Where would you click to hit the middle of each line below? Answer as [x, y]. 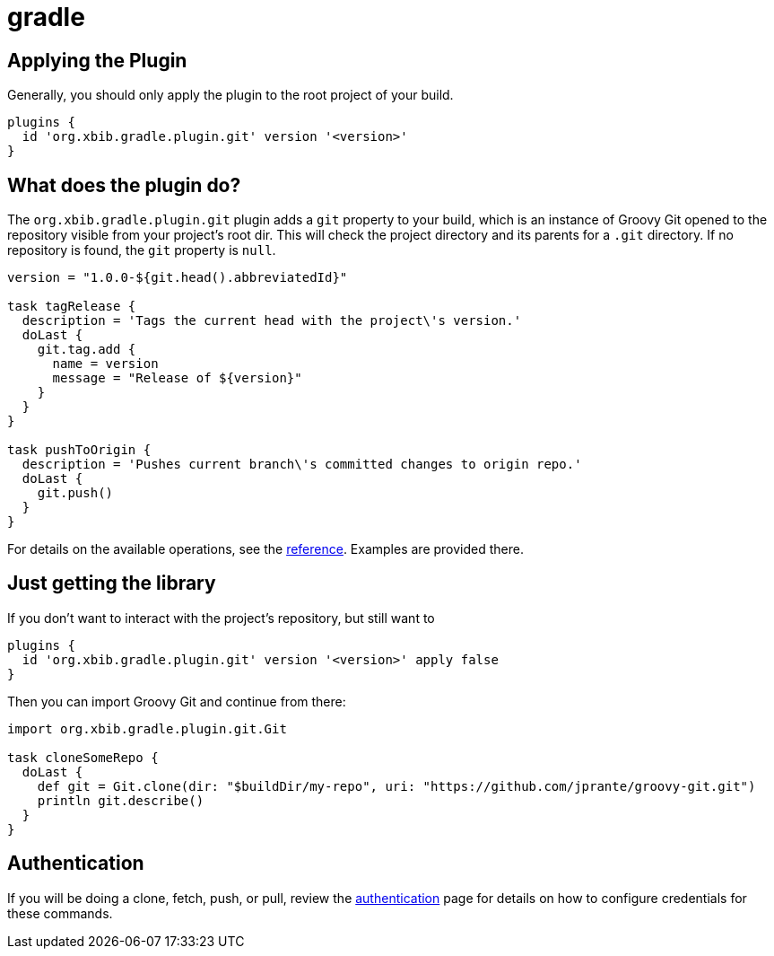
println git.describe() [121, 800]
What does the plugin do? [124, 185]
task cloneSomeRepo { [83, 757]
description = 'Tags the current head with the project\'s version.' [272, 321]
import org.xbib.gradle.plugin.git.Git [147, 728]
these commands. [60, 913]
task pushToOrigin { [79, 450]
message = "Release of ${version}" [177, 378]
